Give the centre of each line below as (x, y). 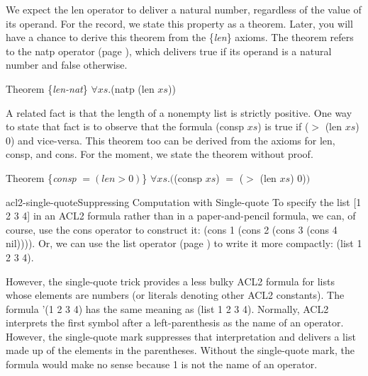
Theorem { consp (41, 177)
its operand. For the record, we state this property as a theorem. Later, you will (179, 23)
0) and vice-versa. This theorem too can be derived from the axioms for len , (171, 140)
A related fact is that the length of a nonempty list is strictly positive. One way (179, 112)
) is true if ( (283, 126)
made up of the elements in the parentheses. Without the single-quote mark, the (180, 350)
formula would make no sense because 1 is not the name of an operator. (162, 364)
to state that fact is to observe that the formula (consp (125, 126)
